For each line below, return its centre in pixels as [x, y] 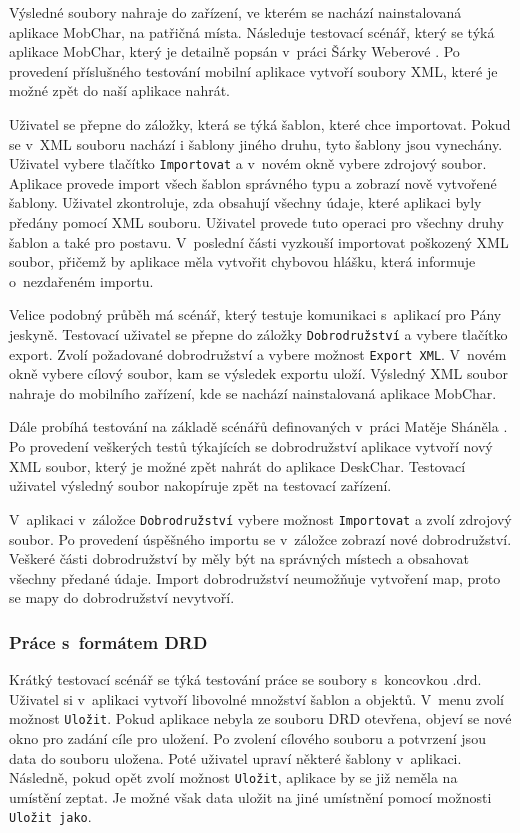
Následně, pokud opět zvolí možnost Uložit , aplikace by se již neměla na [233, 777]
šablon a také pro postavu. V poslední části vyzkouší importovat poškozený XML [259, 241]
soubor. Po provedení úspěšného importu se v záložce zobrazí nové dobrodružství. [260, 538]
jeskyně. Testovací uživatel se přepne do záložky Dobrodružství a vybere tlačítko [258, 333]
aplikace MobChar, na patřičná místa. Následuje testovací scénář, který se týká [252, 31]
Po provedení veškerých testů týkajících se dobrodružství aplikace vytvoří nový [251, 446]
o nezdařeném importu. [81, 280]
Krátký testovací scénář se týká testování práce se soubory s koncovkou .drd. [245, 679]
